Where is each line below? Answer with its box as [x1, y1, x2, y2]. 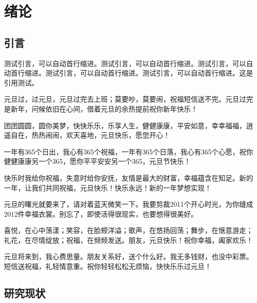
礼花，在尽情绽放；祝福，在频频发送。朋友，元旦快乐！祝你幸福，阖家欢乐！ [4, 234, 253, 245]
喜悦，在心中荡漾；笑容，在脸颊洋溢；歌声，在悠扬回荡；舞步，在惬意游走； [4, 225, 253, 235]
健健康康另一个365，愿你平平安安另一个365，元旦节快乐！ [4, 156, 191, 166]
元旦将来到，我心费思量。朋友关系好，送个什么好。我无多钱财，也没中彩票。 [4, 251, 253, 262]
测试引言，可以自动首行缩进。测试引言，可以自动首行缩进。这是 [45, 68, 253, 78]
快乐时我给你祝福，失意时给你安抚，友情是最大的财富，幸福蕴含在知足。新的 [4, 172, 253, 183]
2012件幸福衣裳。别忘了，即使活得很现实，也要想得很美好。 [4, 208, 198, 219]
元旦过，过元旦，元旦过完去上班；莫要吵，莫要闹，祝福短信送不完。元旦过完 [4, 94, 253, 104]
